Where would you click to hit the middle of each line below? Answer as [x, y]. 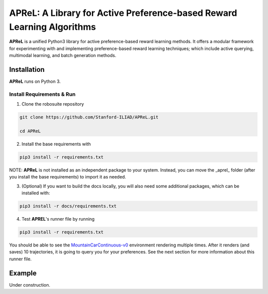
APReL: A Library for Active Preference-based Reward [123, 13]
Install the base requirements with [56, 144]
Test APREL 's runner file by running [58, 219]
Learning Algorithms [53, 27]
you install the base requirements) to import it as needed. [68, 177]
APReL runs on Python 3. [35, 81]
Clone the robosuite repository [53, 104]
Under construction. [30, 285]
